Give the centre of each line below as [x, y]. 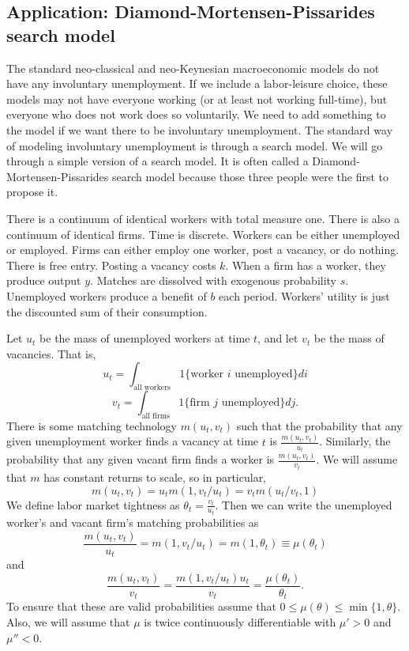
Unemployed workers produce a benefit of [107, 295]
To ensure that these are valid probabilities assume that [141, 606]
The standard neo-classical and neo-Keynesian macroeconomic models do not [193, 68]
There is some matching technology [92, 425]
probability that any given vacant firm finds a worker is [141, 459]
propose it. [32, 192]
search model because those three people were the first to [250, 176]
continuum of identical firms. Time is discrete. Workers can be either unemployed [203, 234]
